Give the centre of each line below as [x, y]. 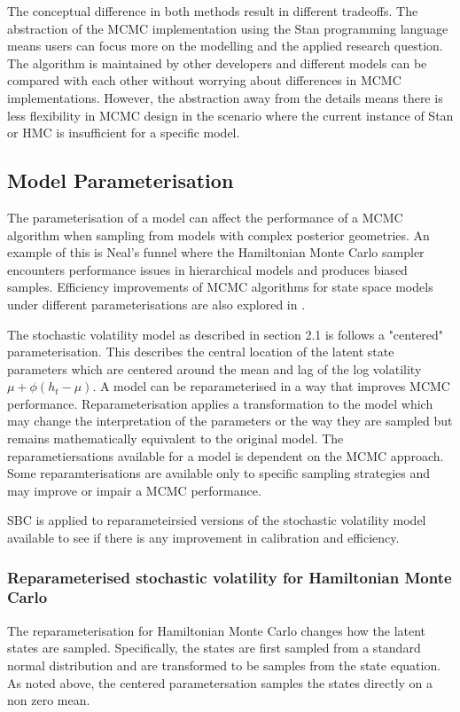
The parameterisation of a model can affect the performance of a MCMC [205, 217]
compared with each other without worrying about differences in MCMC [204, 80]
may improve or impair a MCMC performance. [134, 490]
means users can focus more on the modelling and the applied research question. [225, 46]
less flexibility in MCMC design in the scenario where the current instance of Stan [230, 115]
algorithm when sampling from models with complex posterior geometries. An [218, 235]
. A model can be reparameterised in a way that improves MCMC [271, 386]
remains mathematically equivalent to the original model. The [175, 438]
